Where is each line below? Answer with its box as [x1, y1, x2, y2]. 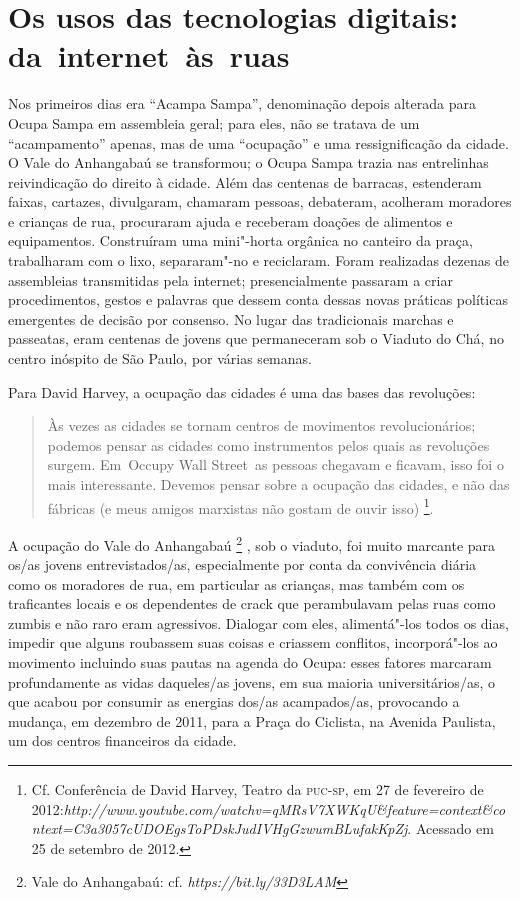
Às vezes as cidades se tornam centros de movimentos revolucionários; [47, 415, 476, 436]
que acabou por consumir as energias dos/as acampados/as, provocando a [8, 691, 460, 712]
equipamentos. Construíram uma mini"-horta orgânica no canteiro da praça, [8, 230, 473, 251]
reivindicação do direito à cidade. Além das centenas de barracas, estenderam [8, 171, 482, 192]
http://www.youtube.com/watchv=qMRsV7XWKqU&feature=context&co [63, 798, 506, 819]
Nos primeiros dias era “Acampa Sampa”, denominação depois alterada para [8, 93, 476, 114]
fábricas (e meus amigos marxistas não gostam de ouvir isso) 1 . [47, 494, 434, 518]
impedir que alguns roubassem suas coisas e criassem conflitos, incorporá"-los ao [8, 632, 498, 653]
